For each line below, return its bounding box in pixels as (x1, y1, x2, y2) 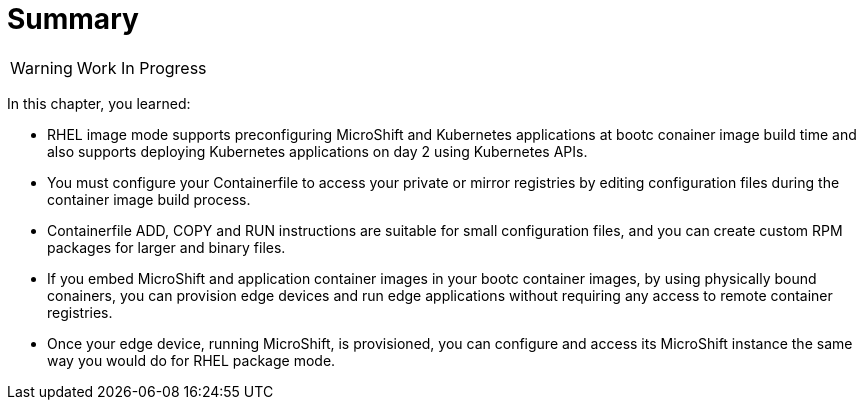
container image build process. (47, 190, 251, 208)
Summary (7, 2, 139, 36)
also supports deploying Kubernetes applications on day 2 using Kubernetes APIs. (47, 142, 588, 160)
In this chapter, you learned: (7, 94, 191, 112)
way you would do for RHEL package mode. (47, 351, 336, 369)
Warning (10, 57, 73, 78)
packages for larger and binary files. (47, 238, 286, 256)
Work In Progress (76, 57, 207, 78)
